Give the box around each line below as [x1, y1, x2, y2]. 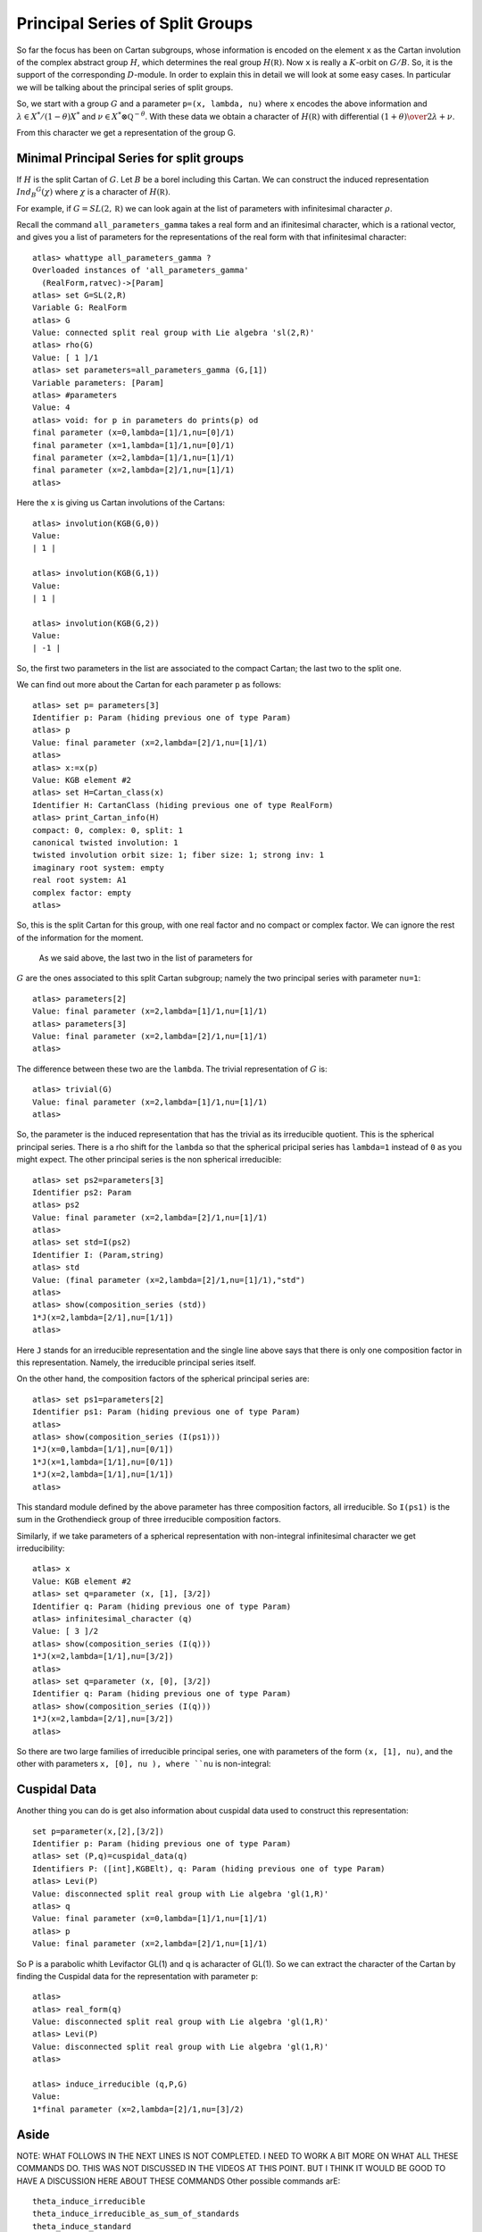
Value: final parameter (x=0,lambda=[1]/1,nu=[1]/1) [32, 1913, 268, 1924]
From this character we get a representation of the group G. [16, 127, 237, 137]
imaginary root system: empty [32, 862, 165, 872]
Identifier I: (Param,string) [32, 1250, 165, 1260]
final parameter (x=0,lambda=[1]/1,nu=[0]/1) [32, 428, 236, 437]
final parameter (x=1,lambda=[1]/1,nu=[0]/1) [32, 440, 236, 450]
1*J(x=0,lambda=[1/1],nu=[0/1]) [32, 1445, 174, 1454]
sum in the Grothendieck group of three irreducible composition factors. [16, 1514, 281, 1525]
